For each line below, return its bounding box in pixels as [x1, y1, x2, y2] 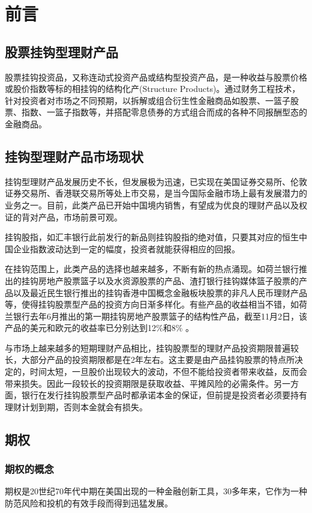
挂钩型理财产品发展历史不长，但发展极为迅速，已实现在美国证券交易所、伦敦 [5, 175, 307, 187]
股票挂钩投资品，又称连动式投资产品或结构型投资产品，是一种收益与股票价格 [5, 70, 307, 83]
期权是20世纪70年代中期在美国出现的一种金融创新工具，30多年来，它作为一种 [5, 485, 307, 497]
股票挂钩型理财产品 [5, 42, 118, 61]
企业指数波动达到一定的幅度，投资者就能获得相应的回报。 [13, 242, 240, 255]
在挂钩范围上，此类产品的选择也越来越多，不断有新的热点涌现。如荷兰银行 [5, 263, 299, 275]
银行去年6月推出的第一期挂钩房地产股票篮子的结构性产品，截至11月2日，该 [13, 309, 307, 322]
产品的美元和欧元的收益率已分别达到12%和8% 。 [5, 321, 194, 334]
